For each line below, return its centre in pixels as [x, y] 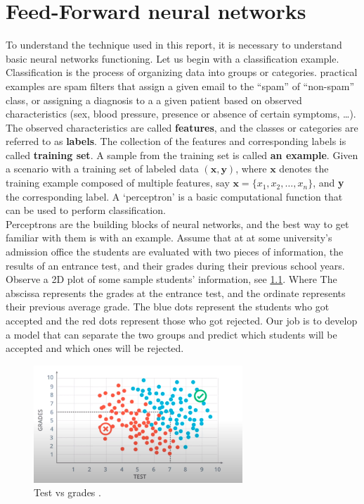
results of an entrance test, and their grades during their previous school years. [175, 265]
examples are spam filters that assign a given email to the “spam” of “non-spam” [180, 86]
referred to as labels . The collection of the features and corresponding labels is [176, 141]
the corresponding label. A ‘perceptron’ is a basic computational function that [174, 196]
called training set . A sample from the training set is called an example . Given [182, 155]
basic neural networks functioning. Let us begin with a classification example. [173, 58]
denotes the [304, 169]
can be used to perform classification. [86, 210]
